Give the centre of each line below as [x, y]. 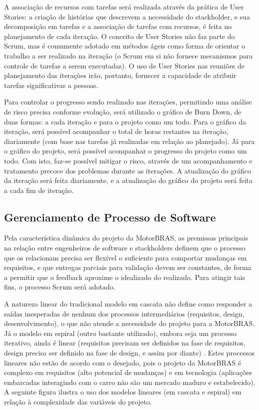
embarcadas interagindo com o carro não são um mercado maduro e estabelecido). [130, 382]
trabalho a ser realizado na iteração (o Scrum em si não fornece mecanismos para [128, 55]
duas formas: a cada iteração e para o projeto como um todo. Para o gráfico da [125, 121]
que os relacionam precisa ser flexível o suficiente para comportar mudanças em [125, 257]
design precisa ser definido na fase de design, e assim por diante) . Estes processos [129, 353]
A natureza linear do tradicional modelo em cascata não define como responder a [128, 304]
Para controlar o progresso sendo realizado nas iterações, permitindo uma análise [128, 102]
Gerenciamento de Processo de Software [110, 217]
